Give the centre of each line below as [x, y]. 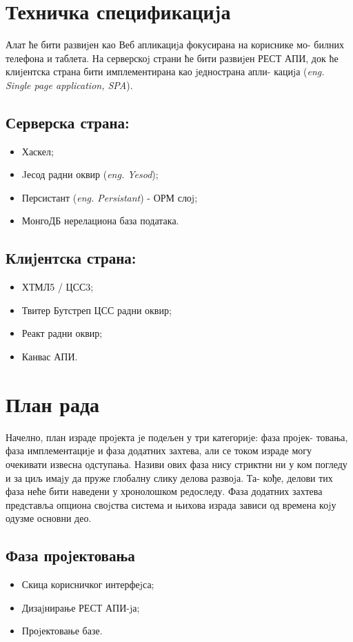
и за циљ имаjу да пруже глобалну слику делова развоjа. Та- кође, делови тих [169, 477]
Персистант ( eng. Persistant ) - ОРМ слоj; [110, 197]
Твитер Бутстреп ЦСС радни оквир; [97, 310]
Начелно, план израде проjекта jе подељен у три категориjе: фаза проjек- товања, [177, 437]
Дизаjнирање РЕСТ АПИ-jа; [81, 607]
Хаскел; [38, 151]
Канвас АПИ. [50, 357]
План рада [53, 403]
